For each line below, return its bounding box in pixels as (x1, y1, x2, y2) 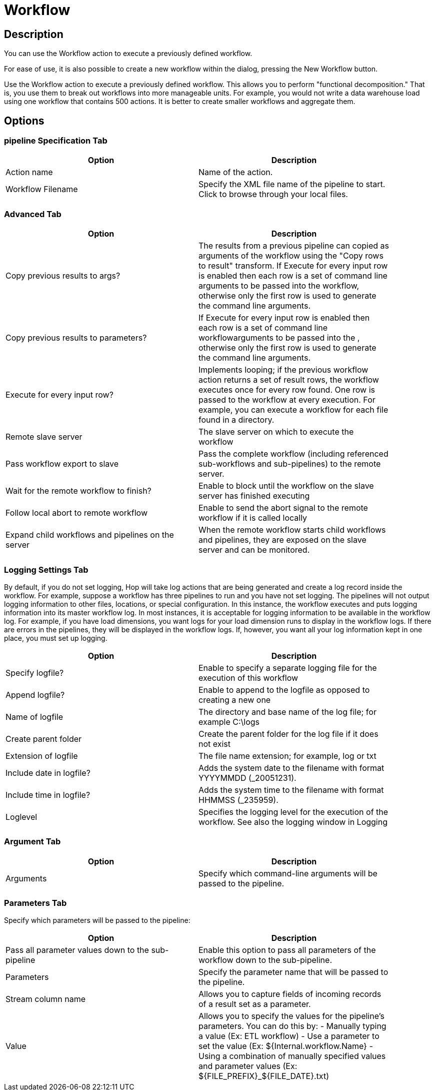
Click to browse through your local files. (198, 189, 348, 200)
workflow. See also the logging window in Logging (198, 816, 388, 827)
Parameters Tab (4, 898, 67, 908)
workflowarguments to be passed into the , (198, 333, 360, 343)
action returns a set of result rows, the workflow (198, 375, 379, 385)
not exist (198, 738, 231, 749)
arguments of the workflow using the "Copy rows (198, 251, 383, 261)
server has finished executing (198, 491, 310, 501)
